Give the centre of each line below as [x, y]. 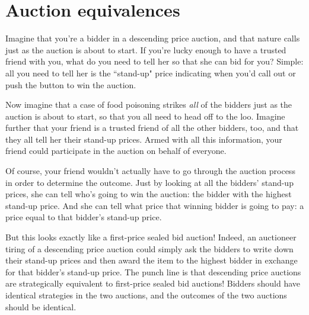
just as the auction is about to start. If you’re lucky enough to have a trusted [146, 49]
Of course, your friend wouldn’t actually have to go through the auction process [150, 171]
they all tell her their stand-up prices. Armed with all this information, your [144, 139]
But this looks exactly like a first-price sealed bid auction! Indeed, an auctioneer [151, 237]
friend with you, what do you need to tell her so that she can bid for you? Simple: [154, 61]
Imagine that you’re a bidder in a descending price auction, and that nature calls [153, 38]
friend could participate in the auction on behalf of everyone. [116, 151]
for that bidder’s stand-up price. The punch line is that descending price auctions [153, 271]
